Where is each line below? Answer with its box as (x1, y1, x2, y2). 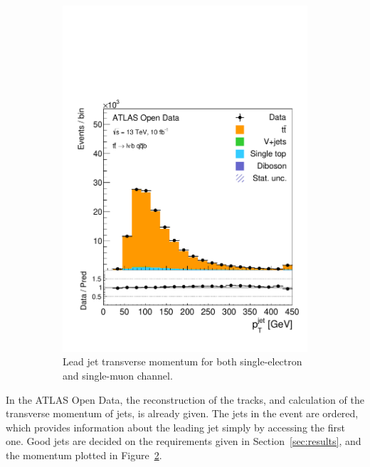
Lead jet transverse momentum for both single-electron (63, 354, 302, 369)
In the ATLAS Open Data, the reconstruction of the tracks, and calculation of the (6, 392, 364, 407)
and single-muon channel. (63, 367, 173, 382)
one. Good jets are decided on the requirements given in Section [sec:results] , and (6, 434, 361, 449)
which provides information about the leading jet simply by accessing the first (6, 419, 345, 434)
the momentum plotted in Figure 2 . (6, 447, 162, 462)
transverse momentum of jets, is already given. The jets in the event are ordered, (6, 406, 359, 421)
